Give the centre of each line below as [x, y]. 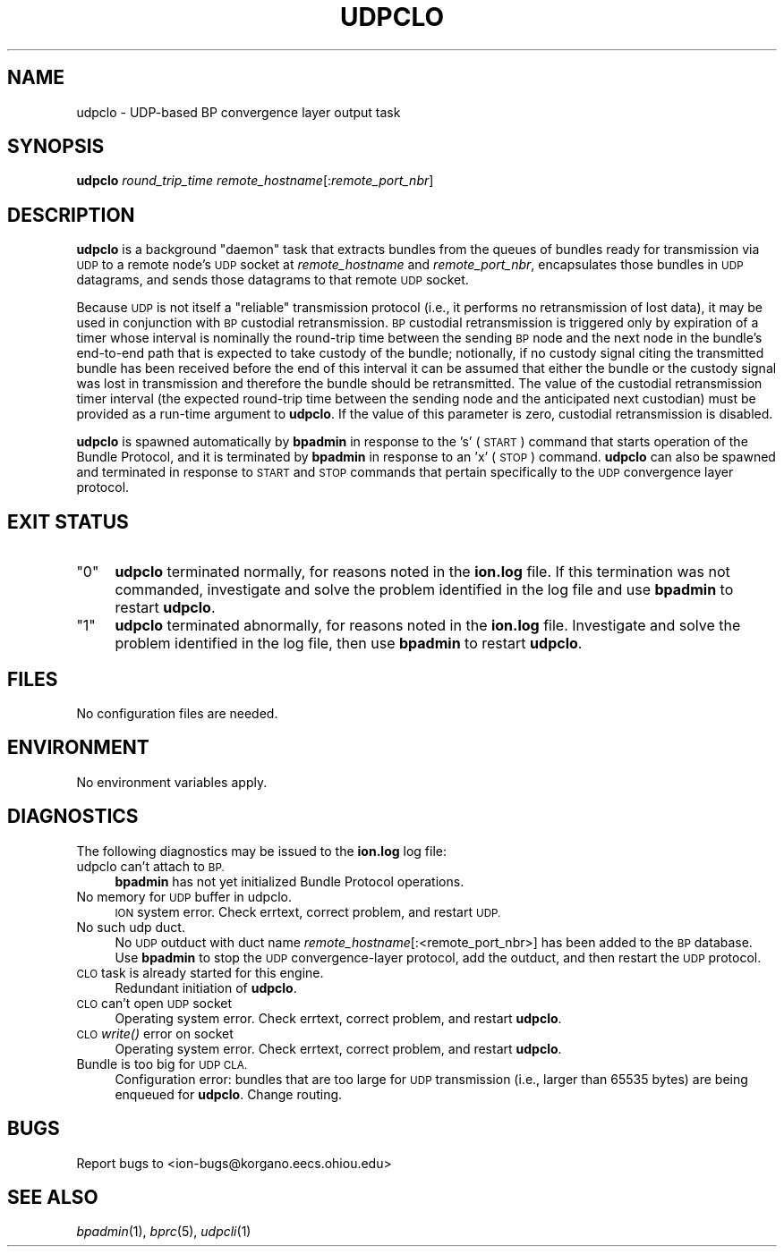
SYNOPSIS [56, 147]
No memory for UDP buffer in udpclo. [184, 896]
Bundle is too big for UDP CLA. [162, 1063]
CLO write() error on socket [155, 1033]
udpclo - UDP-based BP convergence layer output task [239, 112]
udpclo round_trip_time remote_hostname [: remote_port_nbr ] [255, 181]
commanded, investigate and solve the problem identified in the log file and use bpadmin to [424, 590]
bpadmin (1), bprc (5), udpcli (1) [164, 1232]
